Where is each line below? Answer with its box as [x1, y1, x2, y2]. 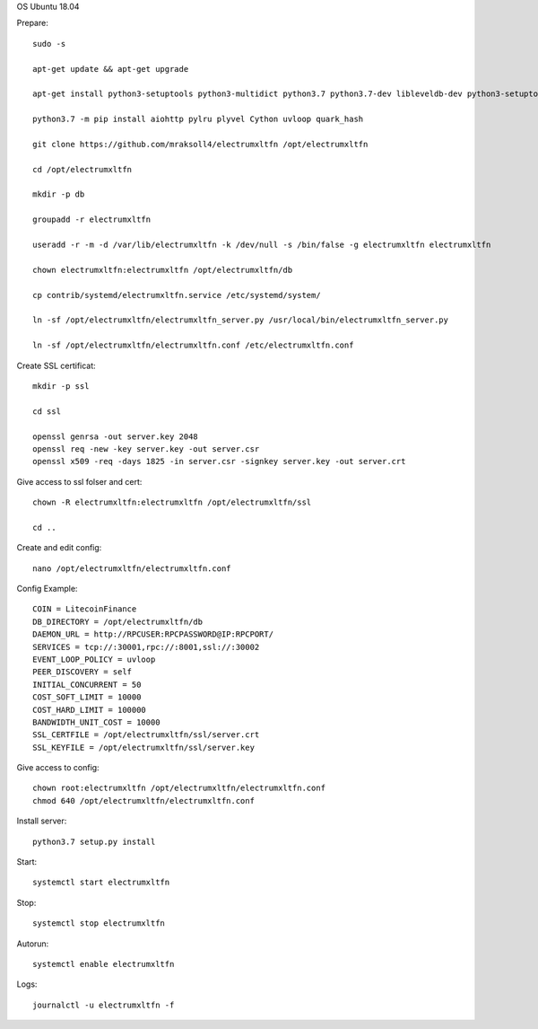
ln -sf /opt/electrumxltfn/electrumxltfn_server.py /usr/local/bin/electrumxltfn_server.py [32, 315, 448, 325]
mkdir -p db [32, 189, 85, 199]
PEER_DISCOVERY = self [32, 667, 133, 677]
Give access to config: [16, 762, 100, 773]
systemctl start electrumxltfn [32, 877, 170, 888]
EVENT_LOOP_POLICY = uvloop [32, 654, 156, 664]
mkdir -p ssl [32, 381, 90, 391]
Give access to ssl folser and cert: [16, 476, 143, 487]
